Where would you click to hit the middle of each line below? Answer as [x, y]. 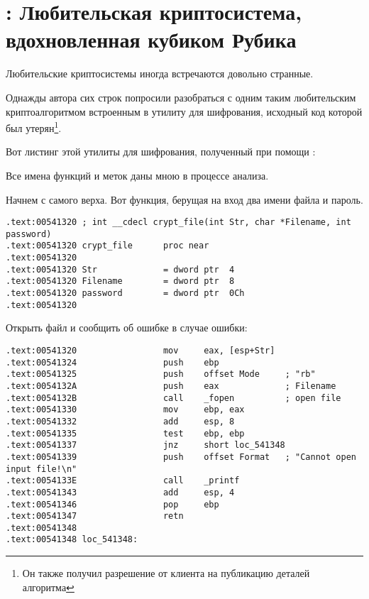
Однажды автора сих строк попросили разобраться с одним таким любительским [181, 97]
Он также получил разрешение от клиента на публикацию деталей [166, 573]
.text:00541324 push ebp [112, 362]
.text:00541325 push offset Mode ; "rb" [161, 374]
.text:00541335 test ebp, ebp [125, 433]
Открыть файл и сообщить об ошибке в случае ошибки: [127, 328]
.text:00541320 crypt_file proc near [108, 246]
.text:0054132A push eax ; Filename [171, 386]
